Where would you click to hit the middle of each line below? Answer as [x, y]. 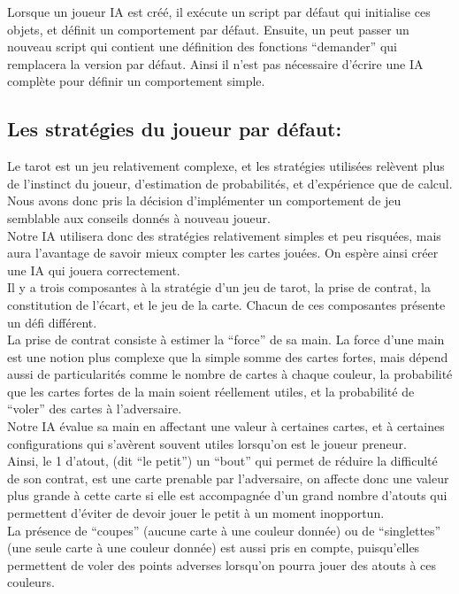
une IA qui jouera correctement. [94, 270]
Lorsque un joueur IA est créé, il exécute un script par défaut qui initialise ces [219, 12]
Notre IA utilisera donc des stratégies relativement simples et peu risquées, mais [224, 235]
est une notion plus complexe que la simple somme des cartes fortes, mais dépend [228, 356]
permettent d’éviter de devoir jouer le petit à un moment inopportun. [196, 513]
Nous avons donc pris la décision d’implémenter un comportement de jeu [204, 201]
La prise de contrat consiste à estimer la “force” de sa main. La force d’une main [226, 339]
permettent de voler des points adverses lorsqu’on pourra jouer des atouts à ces [222, 564]
